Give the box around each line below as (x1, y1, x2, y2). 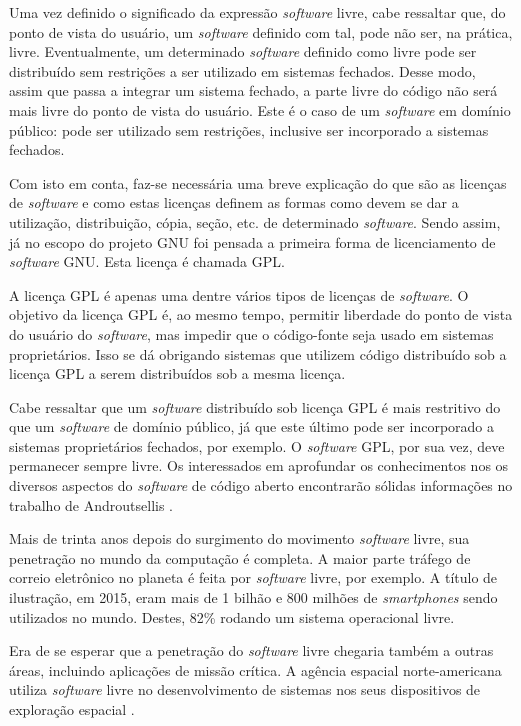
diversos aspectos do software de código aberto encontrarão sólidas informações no (9, 475, 513, 496)
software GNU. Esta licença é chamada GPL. (9, 251, 285, 272)
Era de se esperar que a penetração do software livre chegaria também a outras (9, 640, 494, 661)
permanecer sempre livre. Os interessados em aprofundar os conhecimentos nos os (9, 455, 509, 476)
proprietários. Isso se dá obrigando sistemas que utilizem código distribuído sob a (9, 343, 507, 364)
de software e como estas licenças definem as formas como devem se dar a (9, 192, 459, 213)
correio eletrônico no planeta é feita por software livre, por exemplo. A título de (9, 567, 498, 588)
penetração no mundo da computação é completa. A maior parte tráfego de (9, 547, 471, 568)
